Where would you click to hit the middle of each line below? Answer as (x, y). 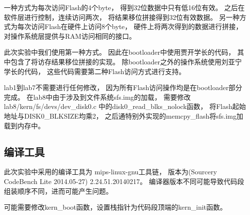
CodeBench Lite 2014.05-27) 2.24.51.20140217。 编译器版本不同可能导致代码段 (124, 181)
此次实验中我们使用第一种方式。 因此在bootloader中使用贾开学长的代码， (120, 52)
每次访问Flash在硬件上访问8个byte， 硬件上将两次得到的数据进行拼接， (130, 26)
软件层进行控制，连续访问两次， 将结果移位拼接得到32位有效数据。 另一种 (122, 17)
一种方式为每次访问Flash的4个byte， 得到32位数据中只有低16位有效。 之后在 (125, 7)
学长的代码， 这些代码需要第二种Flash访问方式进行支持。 (95, 71)
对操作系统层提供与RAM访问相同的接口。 (70, 36)
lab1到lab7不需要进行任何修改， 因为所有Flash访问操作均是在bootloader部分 (123, 87)
